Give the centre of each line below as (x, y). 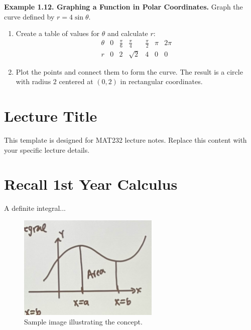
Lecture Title (51, 116)
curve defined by (29, 16)
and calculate (128, 33)
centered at (76, 81)
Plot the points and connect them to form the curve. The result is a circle (129, 71)
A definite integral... (35, 208)
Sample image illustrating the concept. (83, 322)
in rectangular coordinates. (161, 81)
